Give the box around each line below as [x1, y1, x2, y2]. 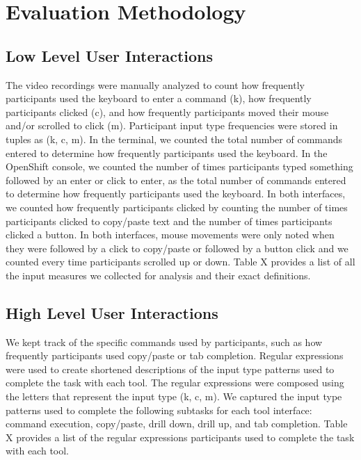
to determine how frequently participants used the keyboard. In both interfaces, [6, 186, 346, 201]
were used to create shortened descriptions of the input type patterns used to [6, 361, 335, 376]
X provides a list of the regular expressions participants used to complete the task [6, 429, 355, 444]
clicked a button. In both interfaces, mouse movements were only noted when [6, 227, 335, 242]
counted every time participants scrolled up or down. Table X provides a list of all [6, 254, 355, 269]
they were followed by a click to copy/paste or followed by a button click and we [6, 240, 348, 255]
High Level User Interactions [6, 302, 218, 323]
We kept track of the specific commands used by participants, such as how [6, 334, 323, 349]
